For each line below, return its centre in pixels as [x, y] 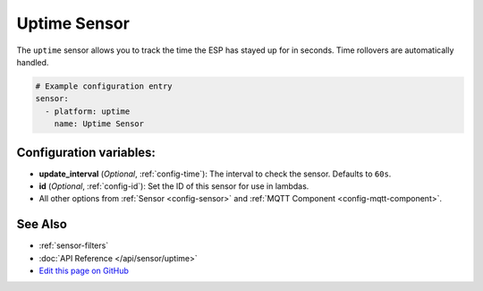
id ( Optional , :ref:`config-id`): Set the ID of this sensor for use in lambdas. [174, 186]
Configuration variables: [86, 152]
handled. [33, 62]
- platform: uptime [88, 111]
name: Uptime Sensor [99, 124]
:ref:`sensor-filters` [74, 245]
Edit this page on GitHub [84, 271]
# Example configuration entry [104, 86]
